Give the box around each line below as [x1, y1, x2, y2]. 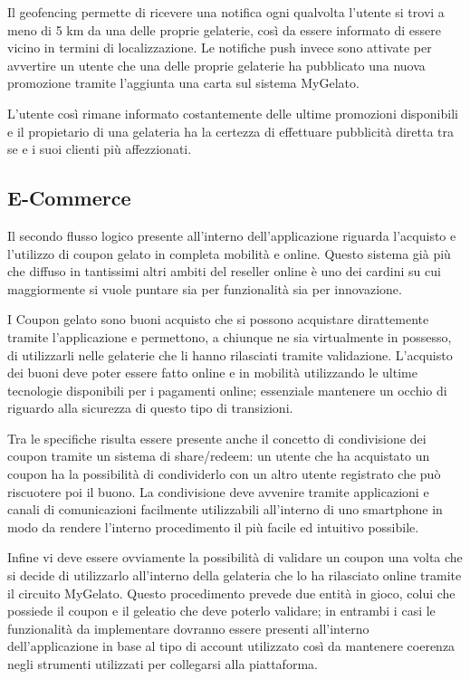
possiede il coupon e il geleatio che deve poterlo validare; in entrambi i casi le [7, 601, 436, 620]
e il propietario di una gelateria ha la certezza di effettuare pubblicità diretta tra [7, 121, 455, 140]
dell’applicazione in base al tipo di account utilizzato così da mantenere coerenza [7, 636, 456, 655]
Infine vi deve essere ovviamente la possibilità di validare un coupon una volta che [7, 548, 463, 567]
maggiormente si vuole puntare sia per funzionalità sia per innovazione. [7, 279, 402, 298]
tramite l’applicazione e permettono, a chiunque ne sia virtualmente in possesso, [7, 327, 452, 346]
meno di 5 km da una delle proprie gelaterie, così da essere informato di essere [7, 20, 441, 39]
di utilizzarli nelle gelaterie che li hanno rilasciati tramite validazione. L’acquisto [7, 345, 453, 364]
